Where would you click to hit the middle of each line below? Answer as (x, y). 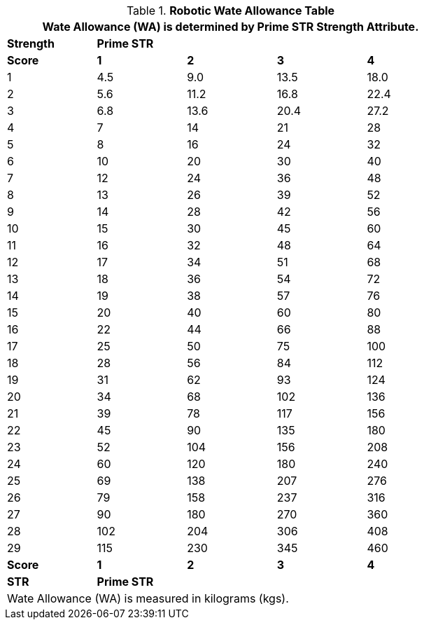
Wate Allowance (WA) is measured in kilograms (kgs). (148, 598)
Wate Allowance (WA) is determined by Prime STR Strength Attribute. (231, 27)
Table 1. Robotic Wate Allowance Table (231, 11)
